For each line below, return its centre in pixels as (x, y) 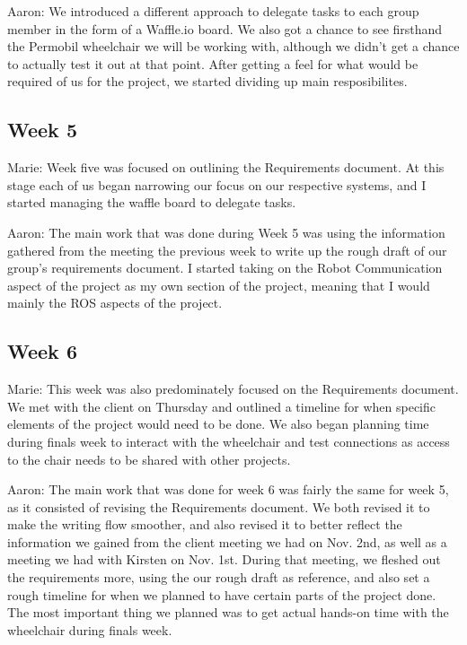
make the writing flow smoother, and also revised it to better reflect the (205, 524)
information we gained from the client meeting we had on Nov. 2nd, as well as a (227, 541)
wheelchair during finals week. (90, 629)
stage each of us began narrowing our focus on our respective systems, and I (217, 184)
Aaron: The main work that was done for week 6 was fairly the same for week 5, (228, 489)
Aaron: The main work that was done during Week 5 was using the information (226, 232)
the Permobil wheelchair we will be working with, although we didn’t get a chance (233, 46)
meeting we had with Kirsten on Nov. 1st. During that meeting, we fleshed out (224, 559)
